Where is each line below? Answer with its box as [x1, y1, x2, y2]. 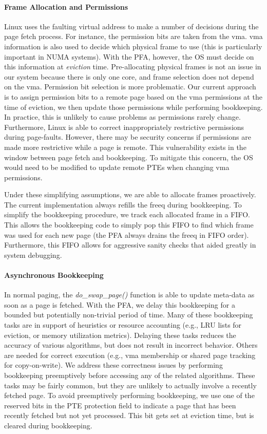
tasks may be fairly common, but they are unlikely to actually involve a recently [4, 380, 257, 390]
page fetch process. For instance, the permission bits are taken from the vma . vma [4, 31, 263, 42]
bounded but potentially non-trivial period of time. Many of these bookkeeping [4, 309, 253, 320]
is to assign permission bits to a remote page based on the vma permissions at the [4, 91, 262, 102]
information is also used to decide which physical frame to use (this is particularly [4, 41, 262, 51]
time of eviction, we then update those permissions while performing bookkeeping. [4, 101, 263, 112]
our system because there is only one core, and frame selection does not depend [4, 71, 254, 82]
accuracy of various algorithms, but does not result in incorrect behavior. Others [4, 339, 258, 350]
